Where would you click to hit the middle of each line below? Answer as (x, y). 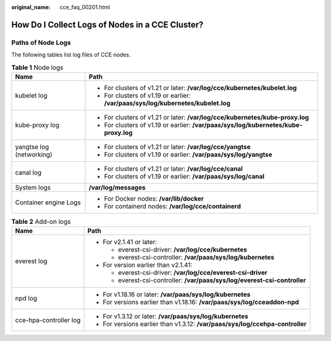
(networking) (34, 155)
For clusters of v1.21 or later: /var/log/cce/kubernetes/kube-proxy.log (207, 117)
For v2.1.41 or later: (130, 242)
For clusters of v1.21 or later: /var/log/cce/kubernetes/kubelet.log (201, 88)
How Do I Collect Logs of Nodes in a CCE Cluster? (107, 25)
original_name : (31, 7)
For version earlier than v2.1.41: (147, 265)
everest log (31, 261)
